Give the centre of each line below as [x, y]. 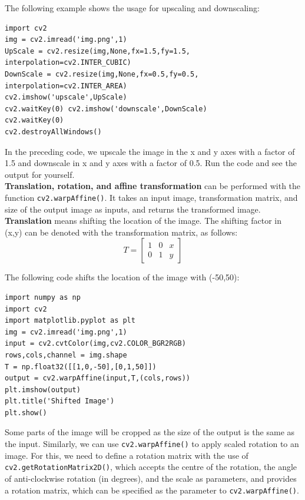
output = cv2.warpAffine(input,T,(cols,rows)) [97, 378]
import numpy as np [43, 297]
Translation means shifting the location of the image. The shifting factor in [143, 221]
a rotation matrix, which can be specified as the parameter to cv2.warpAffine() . [152, 490]
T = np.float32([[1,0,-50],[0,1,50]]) [81, 367]
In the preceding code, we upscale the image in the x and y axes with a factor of [150, 151]
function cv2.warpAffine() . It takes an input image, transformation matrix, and [151, 197]
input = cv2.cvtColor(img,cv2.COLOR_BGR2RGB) [95, 344]
